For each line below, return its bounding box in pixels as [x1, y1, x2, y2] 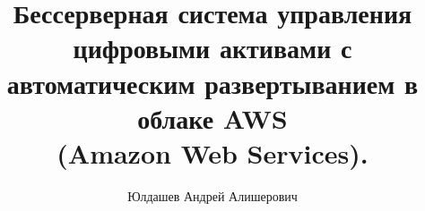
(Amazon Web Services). [56, 134, 369, 171]
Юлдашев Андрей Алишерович [127, 186, 298, 205]
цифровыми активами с [73, 30, 352, 66]
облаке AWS [137, 99, 288, 136]
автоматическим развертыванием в [6, 64, 419, 101]
